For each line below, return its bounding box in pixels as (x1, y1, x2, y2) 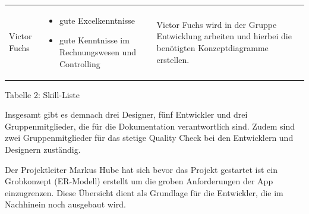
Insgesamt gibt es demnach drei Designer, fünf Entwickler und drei (5, 108, 248, 121)
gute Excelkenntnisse (59, 14, 135, 26)
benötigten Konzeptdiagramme (156, 41, 269, 53)
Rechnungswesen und (59, 45, 136, 58)
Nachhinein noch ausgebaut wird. (5, 198, 126, 210)
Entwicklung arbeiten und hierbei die (156, 30, 292, 42)
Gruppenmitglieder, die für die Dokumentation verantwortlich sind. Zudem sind (5, 119, 295, 132)
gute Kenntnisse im (59, 34, 130, 46)
